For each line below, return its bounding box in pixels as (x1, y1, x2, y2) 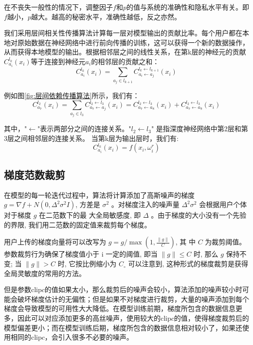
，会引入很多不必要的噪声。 (44, 332, 133, 342)
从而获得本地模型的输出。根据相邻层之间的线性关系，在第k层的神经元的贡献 (4, 47, 246, 57)
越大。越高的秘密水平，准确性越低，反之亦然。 (31, 11, 181, 21)
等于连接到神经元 (31, 56, 86, 66)
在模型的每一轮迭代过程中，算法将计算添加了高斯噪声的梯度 (4, 190, 195, 200)
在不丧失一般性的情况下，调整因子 (4, 2, 113, 12)
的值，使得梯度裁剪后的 (174, 313, 249, 323)
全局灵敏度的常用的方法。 (4, 268, 86, 278)
